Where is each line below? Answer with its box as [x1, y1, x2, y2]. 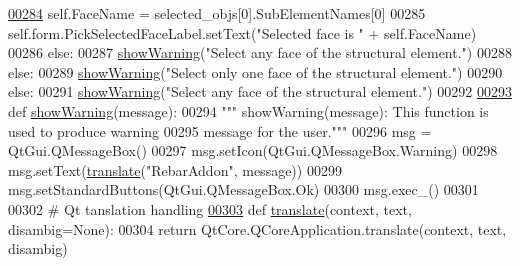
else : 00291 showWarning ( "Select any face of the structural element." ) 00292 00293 [8, 81, 512, 102]
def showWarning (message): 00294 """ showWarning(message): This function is [8, 100, 489, 121]
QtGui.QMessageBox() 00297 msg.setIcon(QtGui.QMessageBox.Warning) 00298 [8, 140, 498, 161]
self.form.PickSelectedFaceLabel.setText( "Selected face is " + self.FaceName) [8, 22, 477, 43]
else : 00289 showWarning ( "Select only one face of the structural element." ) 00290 [8, 61, 503, 82]
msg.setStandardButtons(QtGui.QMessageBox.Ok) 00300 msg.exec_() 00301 [8, 179, 479, 200]
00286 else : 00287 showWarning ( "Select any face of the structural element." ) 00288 [8, 42, 512, 63]
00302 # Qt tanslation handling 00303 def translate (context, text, [8, 198, 412, 219]
